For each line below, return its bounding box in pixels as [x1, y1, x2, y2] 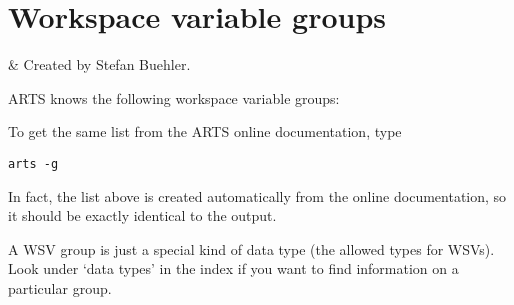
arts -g [8, 156, 59, 171]
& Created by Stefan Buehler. [8, 54, 191, 75]
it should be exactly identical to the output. [8, 205, 277, 226]
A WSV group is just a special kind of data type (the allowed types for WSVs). [8, 238, 495, 259]
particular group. [8, 277, 112, 298]
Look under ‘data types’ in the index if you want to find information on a [8, 258, 459, 279]
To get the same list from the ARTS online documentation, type [8, 121, 402, 142]
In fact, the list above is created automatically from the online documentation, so [8, 185, 507, 206]
